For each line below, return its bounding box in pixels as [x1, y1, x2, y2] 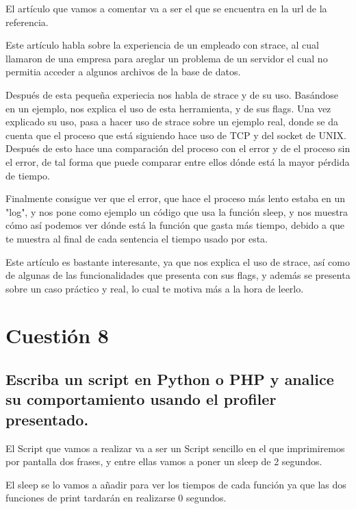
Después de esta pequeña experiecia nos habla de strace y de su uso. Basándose [5, 87, 339, 101]
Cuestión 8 [5, 321, 109, 349]
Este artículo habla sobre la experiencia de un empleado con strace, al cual [5, 38, 319, 52]
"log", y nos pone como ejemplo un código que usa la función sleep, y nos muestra [5, 204, 348, 219]
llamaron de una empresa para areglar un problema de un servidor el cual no [5, 51, 328, 65]
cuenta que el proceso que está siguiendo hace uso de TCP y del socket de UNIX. [5, 127, 346, 142]
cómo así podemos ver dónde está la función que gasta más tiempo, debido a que [5, 218, 345, 232]
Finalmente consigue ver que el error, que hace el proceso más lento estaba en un [5, 191, 346, 206]
